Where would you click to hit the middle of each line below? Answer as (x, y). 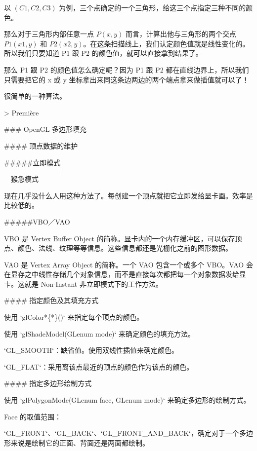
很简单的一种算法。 (35, 96)
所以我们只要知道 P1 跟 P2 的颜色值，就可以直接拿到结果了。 (103, 53)
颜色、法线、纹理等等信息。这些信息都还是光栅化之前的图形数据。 (125, 248)
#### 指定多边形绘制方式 (48, 383)
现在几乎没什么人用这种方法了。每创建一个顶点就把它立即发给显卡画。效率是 (128, 195)
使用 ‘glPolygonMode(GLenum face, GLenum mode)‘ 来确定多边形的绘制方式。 (127, 400)
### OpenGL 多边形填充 (45, 129)
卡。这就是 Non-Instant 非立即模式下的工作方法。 (83, 283)
